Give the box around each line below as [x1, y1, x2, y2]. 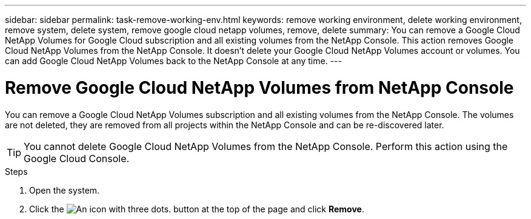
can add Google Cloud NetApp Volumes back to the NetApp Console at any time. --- [5, 56, 342, 66]
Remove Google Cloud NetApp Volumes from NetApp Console [5, 77, 514, 98]
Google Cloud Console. [24, 152, 130, 165]
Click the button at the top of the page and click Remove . [29, 203, 364, 214]
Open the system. [29, 185, 100, 195]
